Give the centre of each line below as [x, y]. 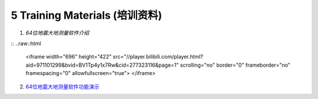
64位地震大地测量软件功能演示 [62, 86]
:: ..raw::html [26, 43]
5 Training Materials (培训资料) [87, 15]
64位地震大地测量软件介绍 [57, 33]
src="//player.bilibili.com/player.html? [158, 57]
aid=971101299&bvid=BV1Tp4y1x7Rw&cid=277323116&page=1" [102, 65]
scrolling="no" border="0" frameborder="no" [235, 65]
